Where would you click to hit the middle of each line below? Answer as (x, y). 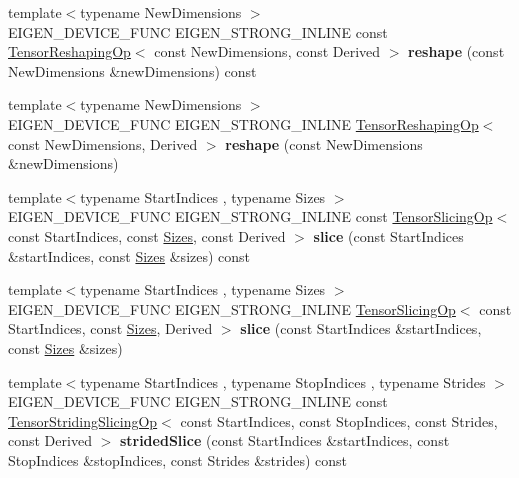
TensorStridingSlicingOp (83, 420)
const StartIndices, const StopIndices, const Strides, (339, 420)
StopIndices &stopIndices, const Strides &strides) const (178, 459)
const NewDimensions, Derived (103, 143)
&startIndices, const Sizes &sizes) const (129, 255)
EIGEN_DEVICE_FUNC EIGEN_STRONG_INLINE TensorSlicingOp (232, 308)
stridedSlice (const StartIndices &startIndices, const (284, 440)
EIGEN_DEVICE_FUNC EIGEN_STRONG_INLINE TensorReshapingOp (243, 123)
